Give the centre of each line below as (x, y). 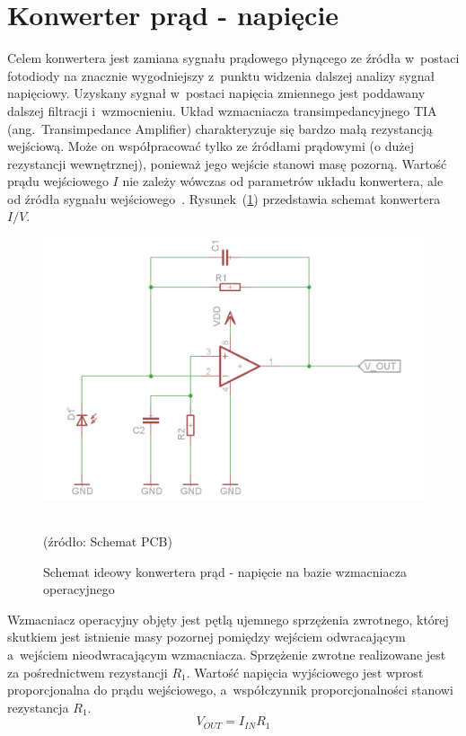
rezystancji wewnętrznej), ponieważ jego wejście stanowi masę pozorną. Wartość (227, 163)
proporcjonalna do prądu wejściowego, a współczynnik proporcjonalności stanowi (230, 690)
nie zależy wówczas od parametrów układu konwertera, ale (283, 181)
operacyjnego (79, 589)
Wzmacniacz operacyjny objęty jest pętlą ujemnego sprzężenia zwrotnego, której (228, 619)
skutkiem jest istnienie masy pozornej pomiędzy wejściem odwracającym (207, 637)
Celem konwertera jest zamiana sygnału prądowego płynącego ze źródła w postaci (233, 58)
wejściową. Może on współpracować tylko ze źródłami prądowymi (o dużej (211, 146)
